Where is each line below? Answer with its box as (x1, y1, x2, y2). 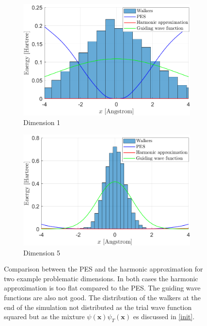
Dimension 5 (23, 247, 61, 257)
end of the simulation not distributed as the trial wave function (4, 302, 192, 312)
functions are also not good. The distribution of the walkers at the (4, 292, 201, 303)
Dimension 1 (23, 117, 61, 127)
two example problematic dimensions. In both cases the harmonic (4, 273, 198, 283)
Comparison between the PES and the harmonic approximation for (4, 264, 203, 274)
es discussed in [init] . (133, 311, 195, 322)
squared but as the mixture (4, 311, 85, 322)
